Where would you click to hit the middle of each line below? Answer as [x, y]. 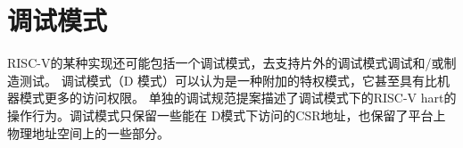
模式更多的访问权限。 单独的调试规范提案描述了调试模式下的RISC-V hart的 [238, 98]
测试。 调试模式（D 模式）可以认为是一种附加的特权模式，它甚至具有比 [228, 80]
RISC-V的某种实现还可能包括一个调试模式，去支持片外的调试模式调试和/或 [226, 63]
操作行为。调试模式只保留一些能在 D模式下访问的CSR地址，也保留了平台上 [227, 115]
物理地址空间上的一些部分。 [88, 132]
